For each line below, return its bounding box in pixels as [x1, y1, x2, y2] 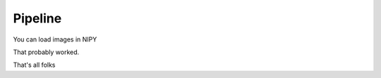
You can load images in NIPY [13, 35, 97, 44]
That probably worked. [13, 48, 80, 56]
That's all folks [13, 60, 56, 70]
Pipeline [13, 11, 62, 26]
